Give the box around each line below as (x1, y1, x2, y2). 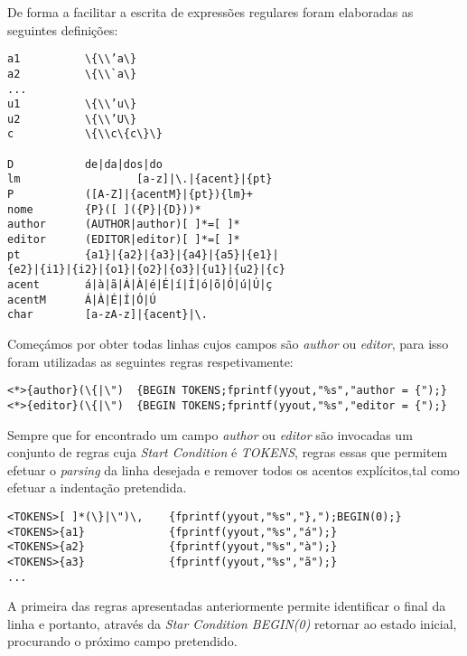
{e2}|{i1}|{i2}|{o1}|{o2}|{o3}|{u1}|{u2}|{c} (7, 263, 285, 276)
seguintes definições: (7, 20, 118, 39)
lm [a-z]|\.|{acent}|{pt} (7, 173, 273, 186)
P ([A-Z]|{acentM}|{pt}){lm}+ (7, 188, 254, 201)
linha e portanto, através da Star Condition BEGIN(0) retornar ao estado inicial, (7, 614, 457, 633)
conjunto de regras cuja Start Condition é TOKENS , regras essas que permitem (7, 443, 448, 462)
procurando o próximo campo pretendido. (7, 632, 238, 651)
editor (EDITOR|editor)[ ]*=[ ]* (7, 233, 240, 247)
